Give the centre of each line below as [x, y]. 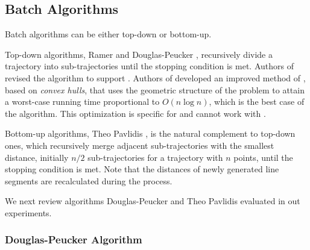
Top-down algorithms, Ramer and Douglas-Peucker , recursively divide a [139, 54]
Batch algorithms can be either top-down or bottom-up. [108, 34]
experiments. [28, 212]
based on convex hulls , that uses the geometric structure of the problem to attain [155, 89]
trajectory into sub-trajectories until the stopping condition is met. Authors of [149, 66]
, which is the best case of [257, 102]
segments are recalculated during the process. [89, 180]
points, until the [263, 157]
